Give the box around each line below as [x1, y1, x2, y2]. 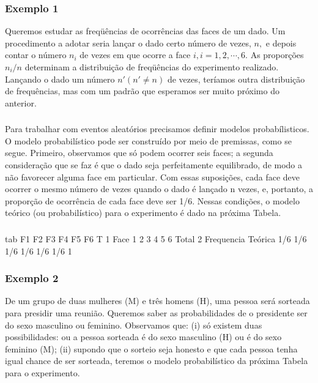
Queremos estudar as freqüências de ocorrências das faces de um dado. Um [5, 24, 286, 37]
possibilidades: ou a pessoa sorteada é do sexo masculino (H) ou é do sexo [5, 330, 282, 343]
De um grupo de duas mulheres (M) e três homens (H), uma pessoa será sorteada [5, 294, 310, 307]
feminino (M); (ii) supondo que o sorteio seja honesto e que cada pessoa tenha [5, 342, 298, 355]
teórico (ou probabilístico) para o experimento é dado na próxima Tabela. [5, 206, 281, 219]
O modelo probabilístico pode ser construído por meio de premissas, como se [5, 134, 292, 147]
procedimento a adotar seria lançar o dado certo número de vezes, [5, 36, 251, 49]
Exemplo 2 [5, 270, 59, 286]
